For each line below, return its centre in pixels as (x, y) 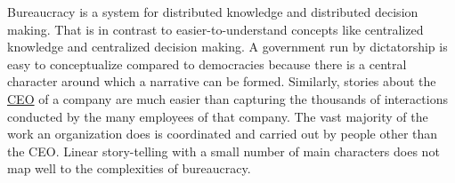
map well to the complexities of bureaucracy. (129, 168)
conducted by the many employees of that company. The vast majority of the (218, 116)
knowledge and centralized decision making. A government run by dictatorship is (227, 47)
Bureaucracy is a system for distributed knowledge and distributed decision (213, 12)
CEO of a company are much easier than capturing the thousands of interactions (227, 98)
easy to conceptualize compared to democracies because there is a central (207, 64)
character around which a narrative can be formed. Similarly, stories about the (222, 81)
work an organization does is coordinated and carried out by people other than (223, 134)
